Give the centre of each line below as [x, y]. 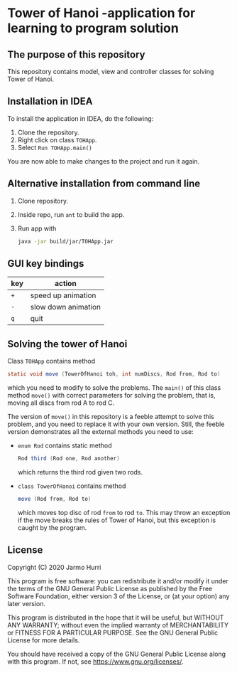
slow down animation [66, 307]
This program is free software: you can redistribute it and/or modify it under [118, 581]
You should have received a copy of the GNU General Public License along [116, 654]
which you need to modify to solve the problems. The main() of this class [114, 388]
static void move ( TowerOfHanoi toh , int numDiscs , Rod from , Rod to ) [114, 374]
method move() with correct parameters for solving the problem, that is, [111, 395]
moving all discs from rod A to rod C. [61, 403]
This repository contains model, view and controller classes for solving [111, 71]
